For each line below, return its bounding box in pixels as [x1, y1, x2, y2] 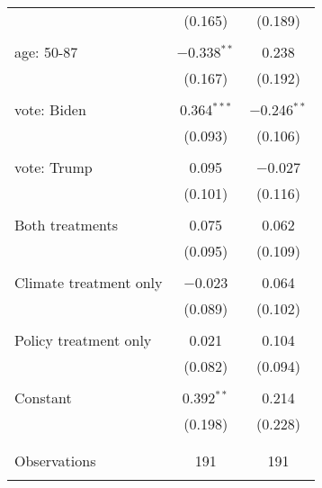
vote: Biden [14, 99, 86, 120]
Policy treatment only [14, 330, 152, 350]
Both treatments [14, 214, 119, 235]
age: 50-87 [14, 41, 78, 62]
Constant [14, 387, 72, 408]
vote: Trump [14, 157, 93, 177]
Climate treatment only [14, 272, 163, 293]
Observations [14, 450, 96, 471]
